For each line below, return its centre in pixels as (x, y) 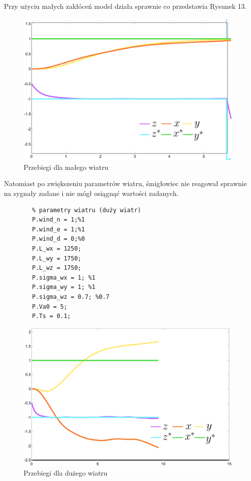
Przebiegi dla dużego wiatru (66, 473)
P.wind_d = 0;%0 (58, 239)
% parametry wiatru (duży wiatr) (87, 210)
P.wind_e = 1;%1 (58, 229)
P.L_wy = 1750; (57, 258)
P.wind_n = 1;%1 (58, 220)
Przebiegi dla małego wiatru (66, 167)
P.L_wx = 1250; (57, 248)
